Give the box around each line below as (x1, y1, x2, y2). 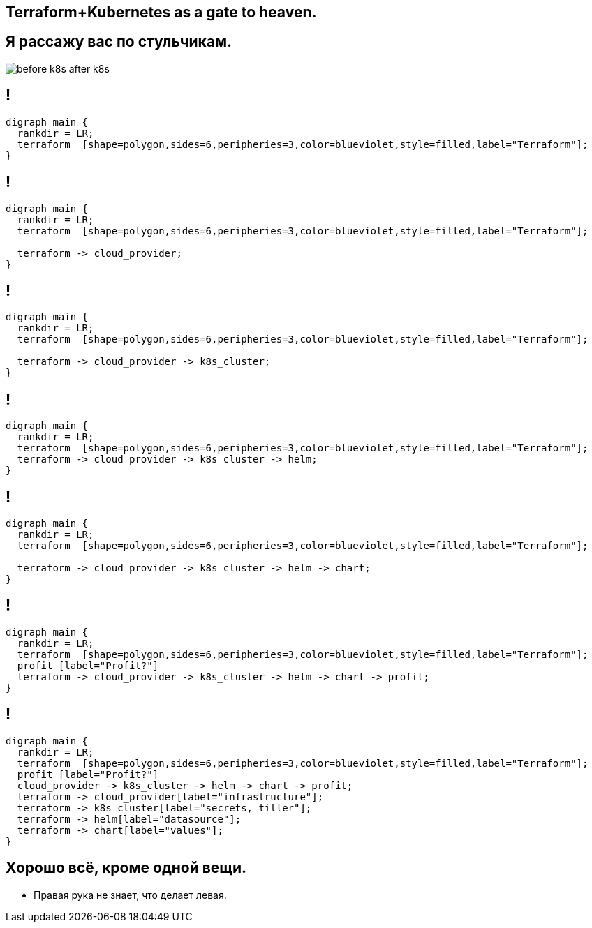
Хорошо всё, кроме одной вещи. (6, 859, 247, 877)
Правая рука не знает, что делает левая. (34, 888, 227, 901)
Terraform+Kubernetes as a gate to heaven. (6, 3, 317, 21)
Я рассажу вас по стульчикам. (6, 33, 232, 51)
